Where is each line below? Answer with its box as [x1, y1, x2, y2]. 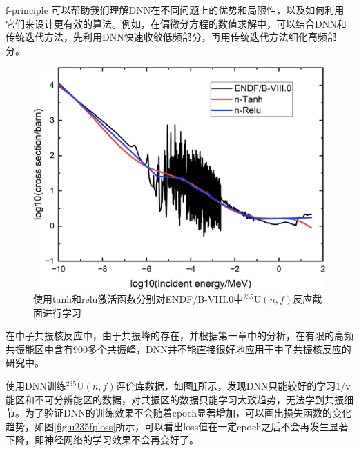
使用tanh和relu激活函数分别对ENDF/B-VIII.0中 [33, 292, 244, 306]
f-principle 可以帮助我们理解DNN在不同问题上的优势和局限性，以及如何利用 [6, 3, 345, 17]
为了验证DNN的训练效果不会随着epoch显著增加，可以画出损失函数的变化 [24, 405, 352, 420]
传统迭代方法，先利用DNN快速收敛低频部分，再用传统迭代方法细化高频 [6, 30, 327, 44]
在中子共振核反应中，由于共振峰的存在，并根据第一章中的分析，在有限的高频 [6, 328, 353, 343]
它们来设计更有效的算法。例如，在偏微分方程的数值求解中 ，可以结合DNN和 [6, 16, 347, 30]
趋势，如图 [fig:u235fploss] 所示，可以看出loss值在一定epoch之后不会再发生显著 [6, 419, 349, 433]
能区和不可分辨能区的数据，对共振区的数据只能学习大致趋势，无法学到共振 [6, 392, 344, 406]
